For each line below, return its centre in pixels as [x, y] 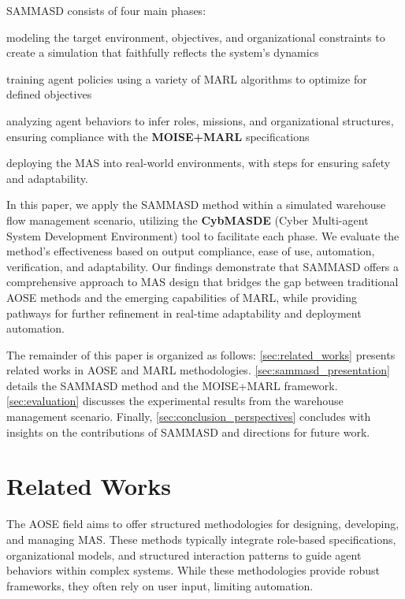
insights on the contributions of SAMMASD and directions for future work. [188, 432]
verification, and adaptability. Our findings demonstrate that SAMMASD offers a [203, 266]
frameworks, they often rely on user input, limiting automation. [160, 585]
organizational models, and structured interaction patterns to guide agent [184, 554]
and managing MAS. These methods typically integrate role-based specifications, [201, 539]
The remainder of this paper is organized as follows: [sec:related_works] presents [201, 354]
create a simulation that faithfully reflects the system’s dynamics [163, 52]
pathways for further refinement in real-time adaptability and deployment [184, 313]
